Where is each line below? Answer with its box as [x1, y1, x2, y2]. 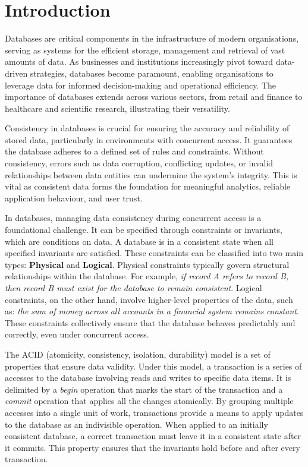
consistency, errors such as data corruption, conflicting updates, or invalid [5, 157, 274, 169]
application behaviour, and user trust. [5, 191, 143, 204]
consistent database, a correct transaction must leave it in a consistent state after [5, 430, 301, 442]
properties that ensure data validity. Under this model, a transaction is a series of [5, 359, 302, 372]
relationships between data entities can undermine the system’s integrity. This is [5, 168, 297, 181]
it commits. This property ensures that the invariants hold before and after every [5, 441, 300, 453]
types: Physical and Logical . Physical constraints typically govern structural [5, 258, 290, 270]
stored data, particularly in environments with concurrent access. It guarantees [5, 133, 293, 146]
